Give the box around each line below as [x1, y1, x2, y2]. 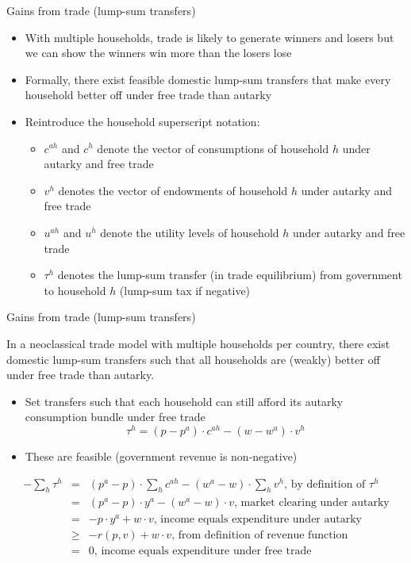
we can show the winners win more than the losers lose [25, 44, 292, 61]
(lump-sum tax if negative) [119, 281, 251, 298]
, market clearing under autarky [234, 497, 390, 509]
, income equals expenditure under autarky [153, 513, 362, 525]
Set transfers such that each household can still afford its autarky [25, 393, 344, 409]
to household [44, 281, 106, 298]
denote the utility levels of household [100, 224, 279, 240]
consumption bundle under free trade [25, 408, 205, 425]
